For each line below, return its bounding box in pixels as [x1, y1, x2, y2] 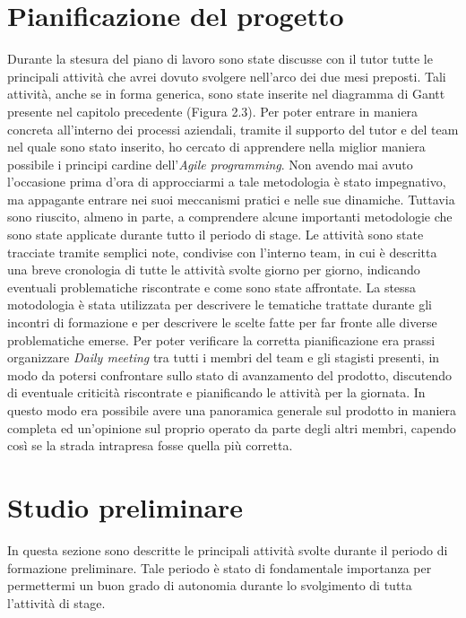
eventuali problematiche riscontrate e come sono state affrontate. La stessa [7, 277, 417, 296]
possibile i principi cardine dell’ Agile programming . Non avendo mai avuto [7, 154, 413, 173]
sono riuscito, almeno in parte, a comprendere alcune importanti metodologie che [7, 207, 453, 226]
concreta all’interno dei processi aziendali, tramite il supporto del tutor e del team [7, 119, 459, 138]
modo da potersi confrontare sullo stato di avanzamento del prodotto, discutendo [7, 365, 452, 384]
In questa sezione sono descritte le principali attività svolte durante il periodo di [7, 540, 448, 559]
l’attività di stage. [7, 593, 106, 612]
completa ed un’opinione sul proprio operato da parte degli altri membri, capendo [7, 418, 456, 437]
